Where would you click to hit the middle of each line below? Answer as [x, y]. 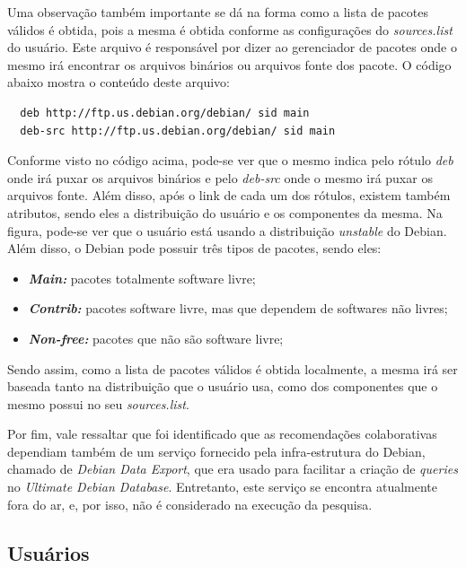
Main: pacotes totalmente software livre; [142, 278]
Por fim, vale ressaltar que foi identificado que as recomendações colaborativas [222, 434]
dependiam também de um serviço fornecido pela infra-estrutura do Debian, [216, 451]
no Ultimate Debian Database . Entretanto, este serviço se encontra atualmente [223, 487]
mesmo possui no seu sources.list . [98, 403]
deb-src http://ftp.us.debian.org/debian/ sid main [178, 131]
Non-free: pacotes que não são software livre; [156, 338]
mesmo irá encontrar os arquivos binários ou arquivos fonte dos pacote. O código [229, 64]
